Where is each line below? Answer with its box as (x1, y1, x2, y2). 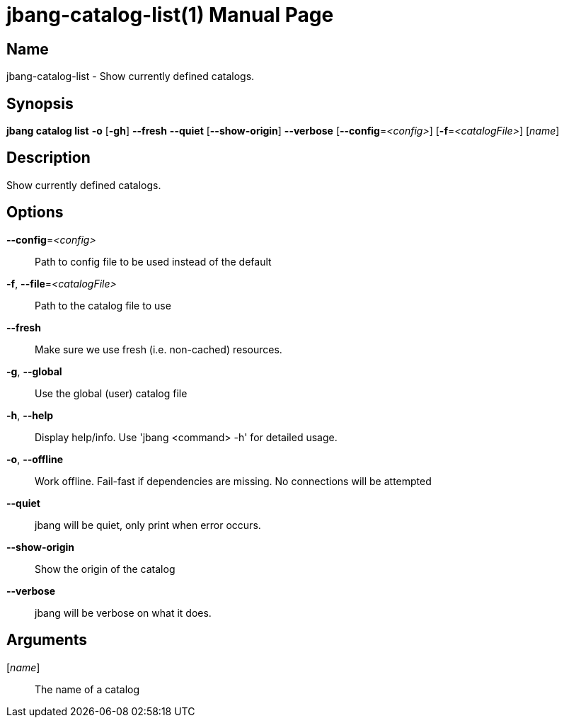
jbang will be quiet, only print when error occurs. (35, 518, 261, 531)
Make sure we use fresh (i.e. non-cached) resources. (35, 343, 282, 355)
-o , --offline (6, 452, 64, 465)
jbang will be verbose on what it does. (35, 606, 212, 619)
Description (6, 149, 91, 167)
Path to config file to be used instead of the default (35, 255, 272, 268)
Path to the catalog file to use (35, 299, 171, 312)
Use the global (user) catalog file (35, 387, 188, 399)
